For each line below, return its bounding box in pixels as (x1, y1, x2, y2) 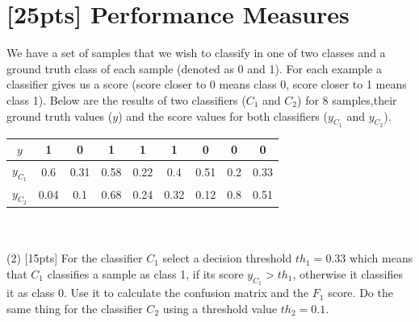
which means (349, 250, 413, 266)
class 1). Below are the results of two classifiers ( (6, 91, 246, 108)
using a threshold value (162, 299, 278, 316)
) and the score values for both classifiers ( (118, 107, 328, 124)
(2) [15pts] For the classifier (6, 250, 143, 266)
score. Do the (328, 284, 393, 301)
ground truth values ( (6, 107, 113, 124)
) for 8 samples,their (297, 91, 397, 108)
